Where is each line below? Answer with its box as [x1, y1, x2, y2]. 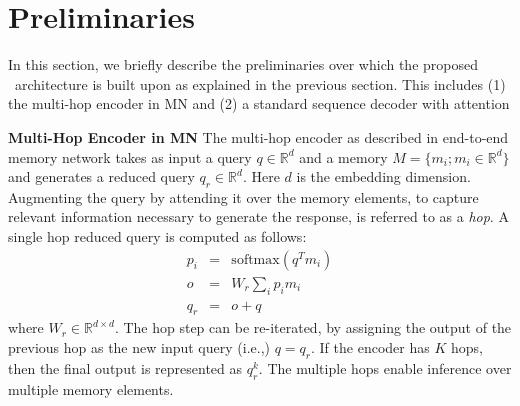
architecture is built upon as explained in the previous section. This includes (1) [14, 73, 506, 94]
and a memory [299, 146, 388, 167]
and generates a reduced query [8, 166, 195, 187]
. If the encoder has [311, 336, 430, 357]
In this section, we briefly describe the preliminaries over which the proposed [8, 54, 478, 75]
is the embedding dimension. [296, 166, 471, 187]
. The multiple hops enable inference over [258, 357, 512, 378]
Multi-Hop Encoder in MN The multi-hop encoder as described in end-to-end [8, 126, 509, 147]
